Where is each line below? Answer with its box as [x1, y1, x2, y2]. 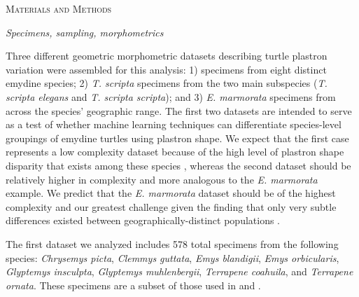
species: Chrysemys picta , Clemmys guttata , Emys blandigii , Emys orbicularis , [6, 250, 339, 265]
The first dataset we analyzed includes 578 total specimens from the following [6, 236, 339, 251]
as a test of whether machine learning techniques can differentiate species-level [6, 117, 342, 132]
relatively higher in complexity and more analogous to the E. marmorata [6, 172, 318, 186]
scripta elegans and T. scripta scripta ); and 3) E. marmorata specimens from [6, 89, 336, 104]
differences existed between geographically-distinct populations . [6, 213, 281, 228]
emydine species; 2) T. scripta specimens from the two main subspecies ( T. [6, 76, 328, 90]
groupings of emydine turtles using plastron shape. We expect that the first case [6, 130, 349, 145]
